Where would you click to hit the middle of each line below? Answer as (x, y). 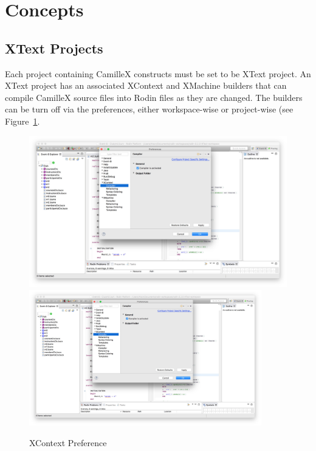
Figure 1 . (22, 121)
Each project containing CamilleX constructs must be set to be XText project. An (158, 73)
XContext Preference (68, 442)
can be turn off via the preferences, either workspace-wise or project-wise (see (149, 109)
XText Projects (54, 48)
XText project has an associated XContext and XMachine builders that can (146, 85)
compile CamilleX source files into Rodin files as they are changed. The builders (154, 97)
